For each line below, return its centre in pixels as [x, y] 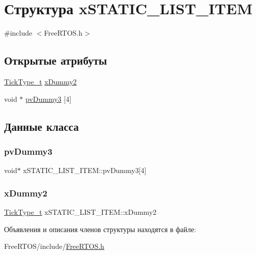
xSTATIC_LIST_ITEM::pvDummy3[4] [85, 170]
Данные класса [41, 126]
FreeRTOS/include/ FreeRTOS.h [54, 246]
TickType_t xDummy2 [40, 81]
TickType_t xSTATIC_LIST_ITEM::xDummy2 [80, 211]
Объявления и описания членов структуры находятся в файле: [100, 229]
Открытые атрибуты [56, 60]
